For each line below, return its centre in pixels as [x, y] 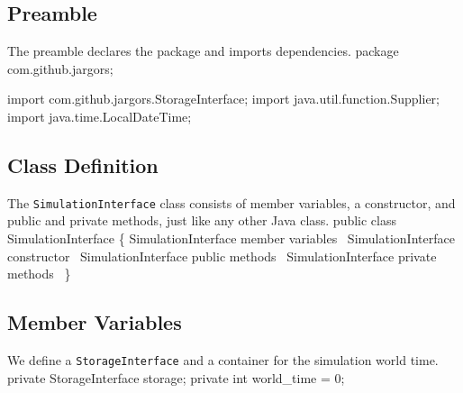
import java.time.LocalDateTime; [100, 116]
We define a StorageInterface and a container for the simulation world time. [223, 360]
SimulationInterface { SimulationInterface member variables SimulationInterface [231, 238]
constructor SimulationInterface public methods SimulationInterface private [222, 256]
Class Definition [83, 165]
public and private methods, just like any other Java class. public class [202, 220]
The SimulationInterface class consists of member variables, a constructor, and [231, 202]
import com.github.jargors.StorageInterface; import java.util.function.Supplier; [223, 99]
